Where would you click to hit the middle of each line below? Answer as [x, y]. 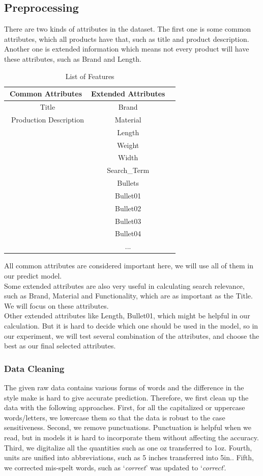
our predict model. [33, 275]
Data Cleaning [34, 368]
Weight [128, 145]
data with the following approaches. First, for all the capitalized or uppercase [125, 407]
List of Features [90, 76]
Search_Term [128, 170]
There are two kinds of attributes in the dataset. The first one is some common [128, 29]
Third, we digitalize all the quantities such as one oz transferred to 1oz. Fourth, [128, 447]
